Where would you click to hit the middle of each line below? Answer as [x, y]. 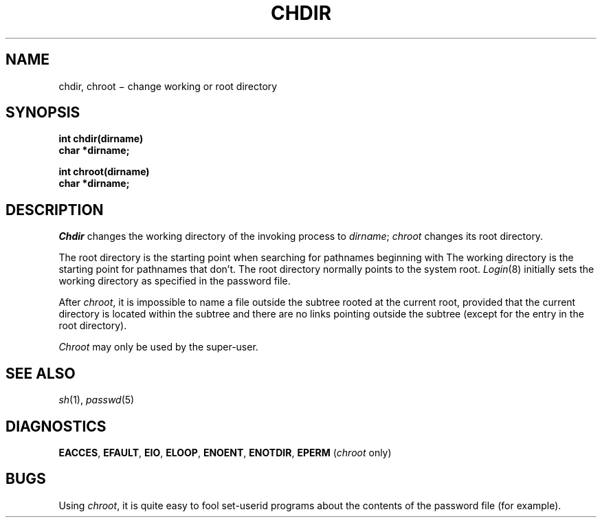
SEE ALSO [41, 373]
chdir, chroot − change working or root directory [168, 86]
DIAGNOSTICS [56, 426]
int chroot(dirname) [104, 172]
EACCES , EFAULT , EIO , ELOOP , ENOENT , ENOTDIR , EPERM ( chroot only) [225, 452]
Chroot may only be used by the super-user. [158, 347]
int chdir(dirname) [101, 139]
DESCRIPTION [55, 210]
